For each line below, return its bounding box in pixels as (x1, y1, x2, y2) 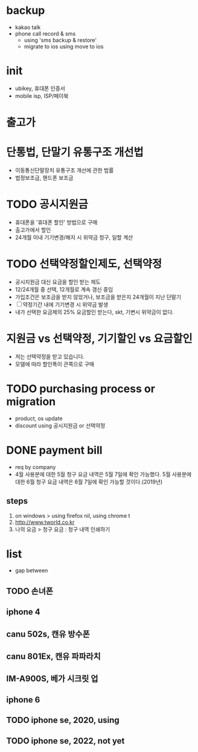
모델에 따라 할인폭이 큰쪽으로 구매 (14, 360, 95, 368)
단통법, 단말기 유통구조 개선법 (6, 145, 144, 159)
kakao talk (14, 24, 41, 31)
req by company (14, 463, 56, 471)
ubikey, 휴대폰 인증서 (14, 84, 65, 92)
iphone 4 (6, 607, 40, 617)
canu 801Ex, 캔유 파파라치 (6, 651, 101, 661)
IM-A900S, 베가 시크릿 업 (6, 674, 98, 684)
